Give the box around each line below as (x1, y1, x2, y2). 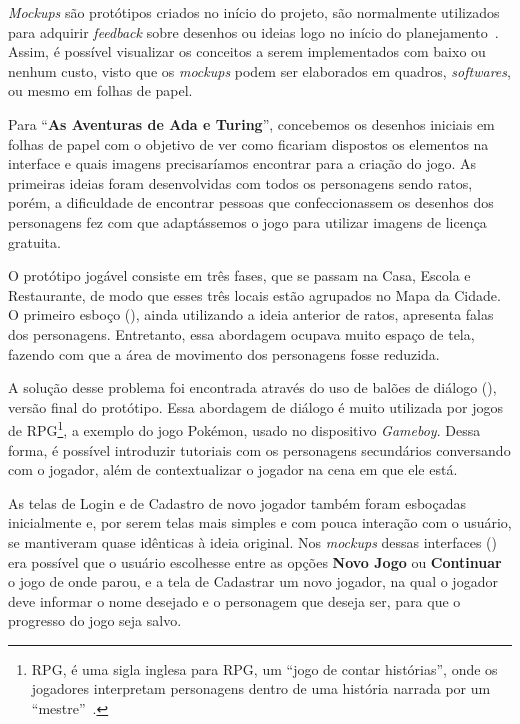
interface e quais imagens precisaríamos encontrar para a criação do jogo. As (8, 153, 477, 174)
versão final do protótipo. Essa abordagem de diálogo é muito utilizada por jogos (8, 396, 503, 417)
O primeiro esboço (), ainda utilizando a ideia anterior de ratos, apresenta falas (8, 304, 494, 325)
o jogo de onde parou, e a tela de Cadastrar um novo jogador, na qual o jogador (8, 571, 498, 592)
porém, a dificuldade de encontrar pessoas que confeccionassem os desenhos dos (8, 192, 494, 213)
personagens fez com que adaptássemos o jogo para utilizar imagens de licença (8, 211, 487, 232)
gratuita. (8, 231, 61, 252)
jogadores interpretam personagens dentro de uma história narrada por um (31, 678, 491, 699)
